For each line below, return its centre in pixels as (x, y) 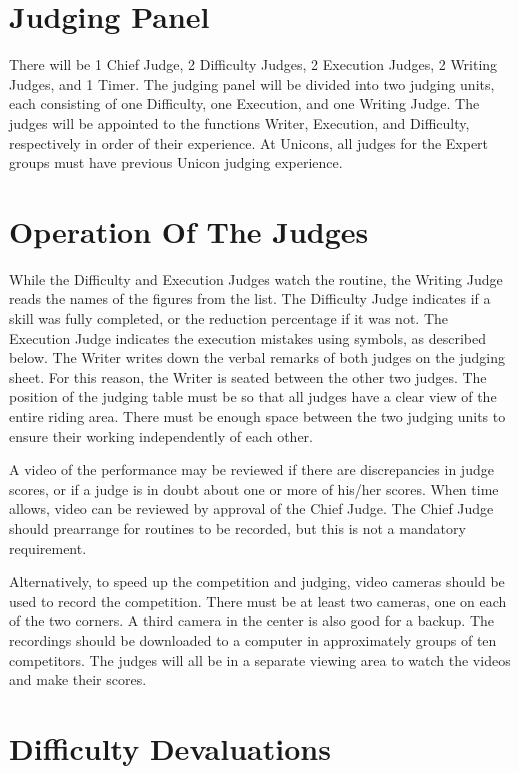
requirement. (48, 547)
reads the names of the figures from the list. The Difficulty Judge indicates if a (250, 298)
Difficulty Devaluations (170, 747)
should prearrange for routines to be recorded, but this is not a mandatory (237, 527)
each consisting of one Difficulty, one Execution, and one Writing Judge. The (244, 103)
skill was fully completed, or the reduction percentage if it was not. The (228, 318)
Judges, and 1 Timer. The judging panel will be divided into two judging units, (252, 83)
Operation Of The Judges (189, 230)
